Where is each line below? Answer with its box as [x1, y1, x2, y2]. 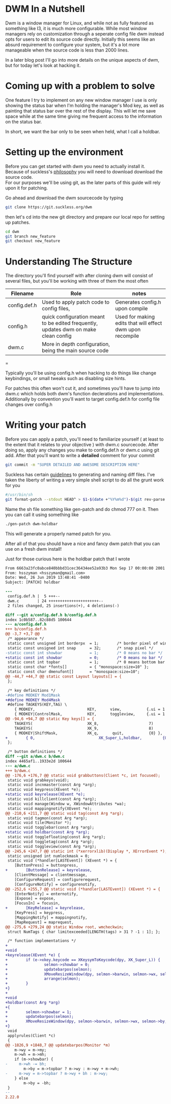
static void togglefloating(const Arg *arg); [7, 834, 106, 840]
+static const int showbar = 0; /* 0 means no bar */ [5, 655, 163, 660]
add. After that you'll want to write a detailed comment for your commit [5, 452, 155, 459]
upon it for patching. [5, 184, 48, 191]
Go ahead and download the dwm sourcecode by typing [5, 195, 124, 201]
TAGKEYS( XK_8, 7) [14, 721, 154, 726]
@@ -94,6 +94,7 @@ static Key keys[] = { [5, 716, 95, 721]
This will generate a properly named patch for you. [5, 530, 111, 536]
